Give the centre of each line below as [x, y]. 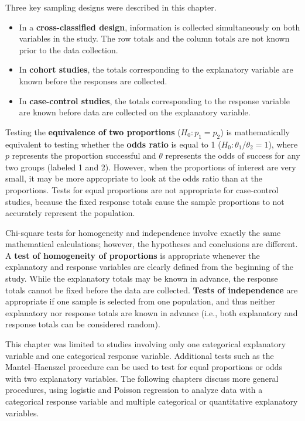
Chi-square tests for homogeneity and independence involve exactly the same [143, 232]
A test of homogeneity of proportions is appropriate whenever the [133, 255]
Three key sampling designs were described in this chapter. [111, 7]
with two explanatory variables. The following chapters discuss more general [142, 378]
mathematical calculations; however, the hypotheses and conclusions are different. [152, 244]
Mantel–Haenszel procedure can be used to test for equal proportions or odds [144, 367]
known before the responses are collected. [93, 81]
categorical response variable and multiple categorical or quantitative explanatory [152, 401]
